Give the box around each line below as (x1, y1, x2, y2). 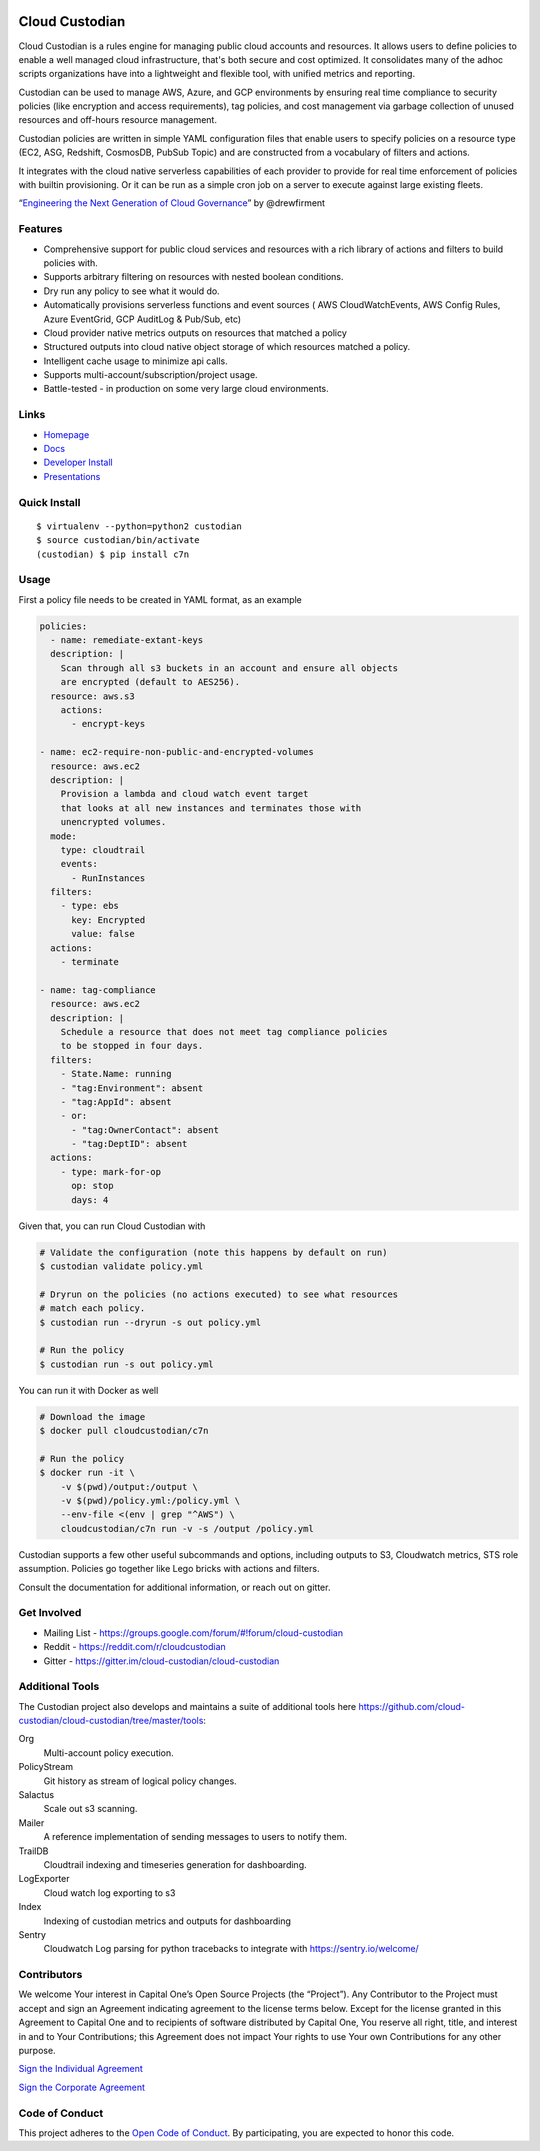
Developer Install (43, 456, 114, 469)
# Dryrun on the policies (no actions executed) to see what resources (39, 1288, 399, 1300)
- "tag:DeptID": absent (71, 1138, 188, 1150)
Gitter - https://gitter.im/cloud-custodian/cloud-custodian (43, 1655, 280, 1667)
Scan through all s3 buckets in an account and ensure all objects (60, 662, 399, 674)
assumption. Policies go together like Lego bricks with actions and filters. (18, 1563, 320, 1575)
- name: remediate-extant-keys (50, 635, 204, 646)
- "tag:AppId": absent (60, 1096, 172, 1107)
